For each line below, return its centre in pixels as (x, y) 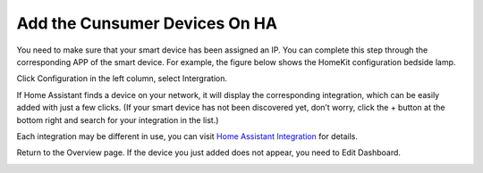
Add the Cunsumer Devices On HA (147, 23)
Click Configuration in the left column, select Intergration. (122, 78)
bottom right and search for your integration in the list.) (118, 119)
